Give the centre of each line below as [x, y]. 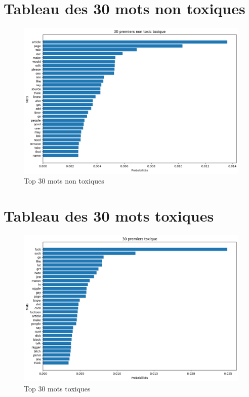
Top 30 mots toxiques [57, 388]
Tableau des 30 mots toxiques [109, 216]
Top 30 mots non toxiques [64, 181]
